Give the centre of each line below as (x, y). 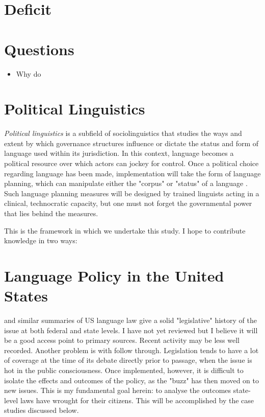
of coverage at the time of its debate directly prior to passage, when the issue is (128, 360)
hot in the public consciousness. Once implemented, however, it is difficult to (124, 370)
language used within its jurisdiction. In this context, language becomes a (119, 153)
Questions (39, 49)
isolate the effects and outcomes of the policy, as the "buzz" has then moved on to (132, 380)
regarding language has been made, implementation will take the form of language (132, 173)
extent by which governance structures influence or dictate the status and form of (131, 143)
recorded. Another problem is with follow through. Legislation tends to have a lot (131, 350)
